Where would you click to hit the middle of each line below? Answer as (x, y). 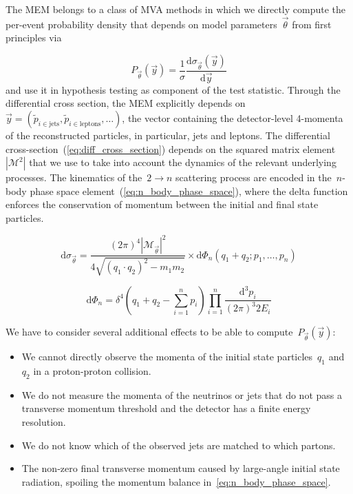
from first (312, 24)
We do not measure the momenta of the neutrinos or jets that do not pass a (182, 394)
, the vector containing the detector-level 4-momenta (233, 118)
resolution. (44, 422)
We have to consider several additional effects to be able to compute (149, 331)
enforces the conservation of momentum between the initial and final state (162, 204)
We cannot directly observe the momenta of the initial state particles (167, 357)
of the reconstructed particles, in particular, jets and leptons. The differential (168, 135)
